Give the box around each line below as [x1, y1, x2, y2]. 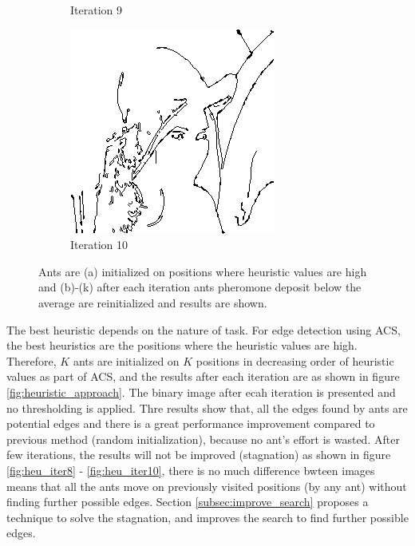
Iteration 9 [70, 2, 122, 18]
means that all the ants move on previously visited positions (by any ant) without [6, 477, 407, 494]
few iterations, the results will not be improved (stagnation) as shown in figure [6, 446, 391, 463]
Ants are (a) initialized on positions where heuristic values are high [38, 263, 367, 279]
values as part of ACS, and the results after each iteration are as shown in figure [6, 368, 400, 385]
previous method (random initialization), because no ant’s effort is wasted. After [6, 430, 400, 447]
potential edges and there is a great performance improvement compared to [6, 415, 375, 432]
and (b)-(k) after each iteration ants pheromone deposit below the [38, 279, 362, 295]
